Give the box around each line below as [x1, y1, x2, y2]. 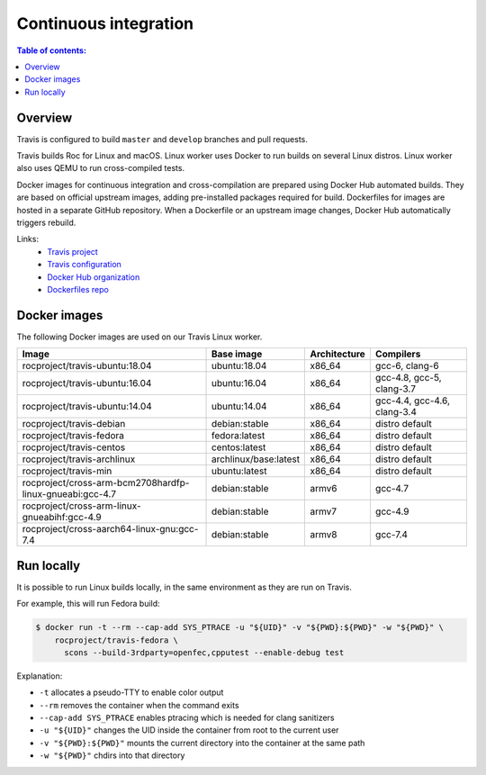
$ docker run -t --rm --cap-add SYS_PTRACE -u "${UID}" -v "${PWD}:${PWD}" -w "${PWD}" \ [35, 622, 445, 633]
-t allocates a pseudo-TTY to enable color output [39, 687, 224, 698]
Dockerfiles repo [47, 284, 110, 294]
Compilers [374, 347, 421, 360]
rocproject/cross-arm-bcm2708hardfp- [22, 477, 190, 490]
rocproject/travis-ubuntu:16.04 [22, 377, 152, 390]
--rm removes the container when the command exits [39, 699, 239, 710]
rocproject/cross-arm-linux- [22, 500, 141, 512]
